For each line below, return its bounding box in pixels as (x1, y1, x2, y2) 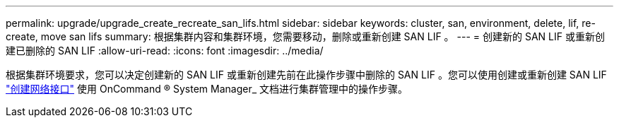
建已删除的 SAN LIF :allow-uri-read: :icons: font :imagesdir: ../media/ (6, 45, 324, 57)
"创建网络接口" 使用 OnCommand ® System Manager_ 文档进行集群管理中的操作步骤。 (6, 83, 408, 95)
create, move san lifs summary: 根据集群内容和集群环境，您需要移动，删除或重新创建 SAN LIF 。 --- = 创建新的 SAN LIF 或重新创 (6, 30, 605, 42)
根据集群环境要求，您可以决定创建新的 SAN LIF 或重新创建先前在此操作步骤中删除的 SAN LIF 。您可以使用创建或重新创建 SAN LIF (6, 69, 607, 81)
